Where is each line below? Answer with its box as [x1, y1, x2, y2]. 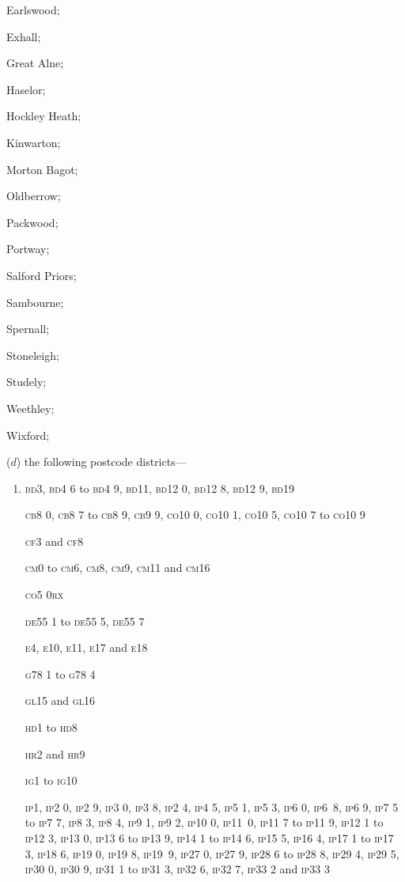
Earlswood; [6, 2, 60, 17]
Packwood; [6, 214, 59, 230]
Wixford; [6, 426, 50, 443]
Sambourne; [6, 293, 64, 310]
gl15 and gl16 [25, 692, 95, 709]
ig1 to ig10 [25, 772, 78, 789]
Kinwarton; [6, 134, 61, 150]
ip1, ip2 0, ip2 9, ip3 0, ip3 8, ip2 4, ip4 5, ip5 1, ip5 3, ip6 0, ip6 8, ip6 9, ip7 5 [25, 798, 399, 815]
